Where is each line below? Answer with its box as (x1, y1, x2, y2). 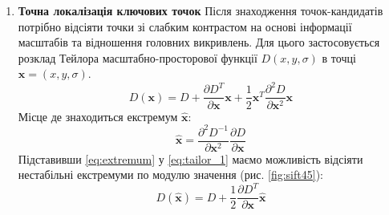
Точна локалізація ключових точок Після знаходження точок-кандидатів (18, 2, 383, 18)
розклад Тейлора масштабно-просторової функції (18, 49, 257, 66)
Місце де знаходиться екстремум (18, 107, 178, 124)
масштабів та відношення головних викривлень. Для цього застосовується (18, 34, 380, 51)
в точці (322, 49, 356, 66)
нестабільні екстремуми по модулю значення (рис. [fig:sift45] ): (18, 166, 323, 183)
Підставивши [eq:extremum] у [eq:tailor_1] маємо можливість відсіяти (18, 150, 363, 167)
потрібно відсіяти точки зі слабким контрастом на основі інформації (18, 18, 352, 34)
